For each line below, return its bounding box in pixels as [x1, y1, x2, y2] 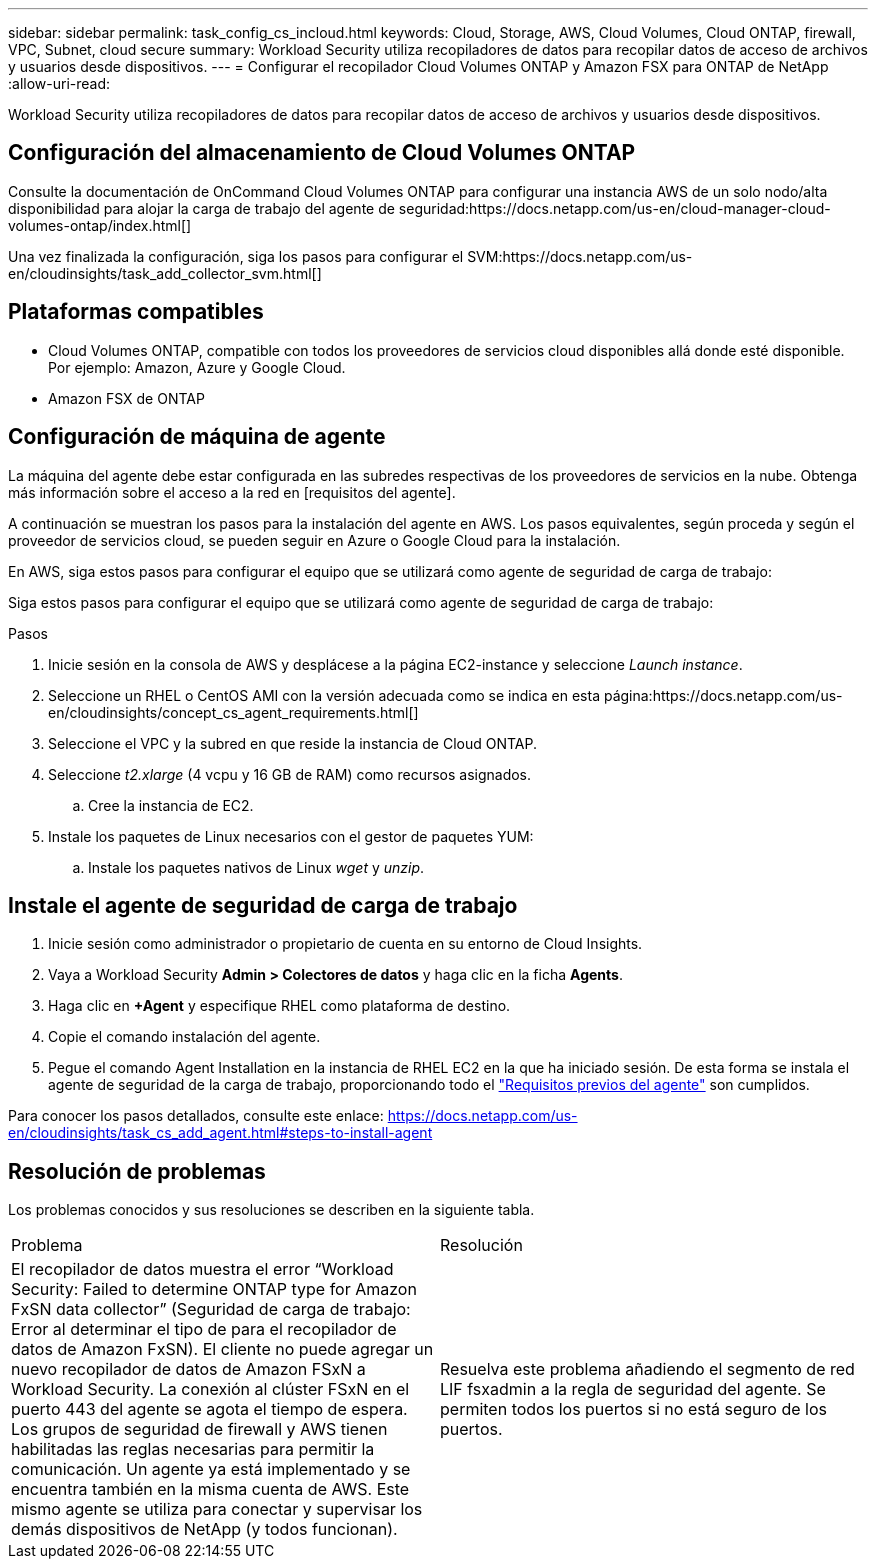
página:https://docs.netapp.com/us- [603, 686, 843, 704]
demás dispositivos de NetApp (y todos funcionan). [11, 1519, 398, 1540]
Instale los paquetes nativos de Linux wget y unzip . [88, 858, 425, 876]
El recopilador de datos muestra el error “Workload [11, 1259, 394, 1280]
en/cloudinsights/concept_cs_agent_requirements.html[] [48, 703, 419, 721]
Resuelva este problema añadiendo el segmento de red [440, 1359, 855, 1380]
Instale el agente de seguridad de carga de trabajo [8, 892, 518, 918]
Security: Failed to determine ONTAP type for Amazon [11, 1279, 417, 1300]
